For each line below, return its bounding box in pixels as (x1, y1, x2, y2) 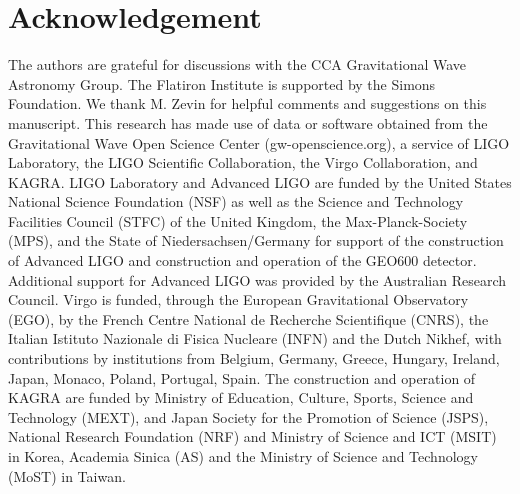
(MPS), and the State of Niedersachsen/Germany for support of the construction (8, 230, 504, 251)
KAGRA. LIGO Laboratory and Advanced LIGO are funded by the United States (8, 171, 512, 192)
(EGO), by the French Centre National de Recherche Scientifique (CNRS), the (8, 308, 489, 329)
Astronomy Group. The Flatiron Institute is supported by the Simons (8, 73, 436, 94)
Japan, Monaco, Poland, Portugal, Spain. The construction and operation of (8, 367, 476, 388)
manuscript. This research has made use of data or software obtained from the (8, 112, 488, 133)
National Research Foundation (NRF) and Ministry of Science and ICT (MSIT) (8, 426, 497, 447)
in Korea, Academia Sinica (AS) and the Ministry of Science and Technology (8, 446, 478, 466)
